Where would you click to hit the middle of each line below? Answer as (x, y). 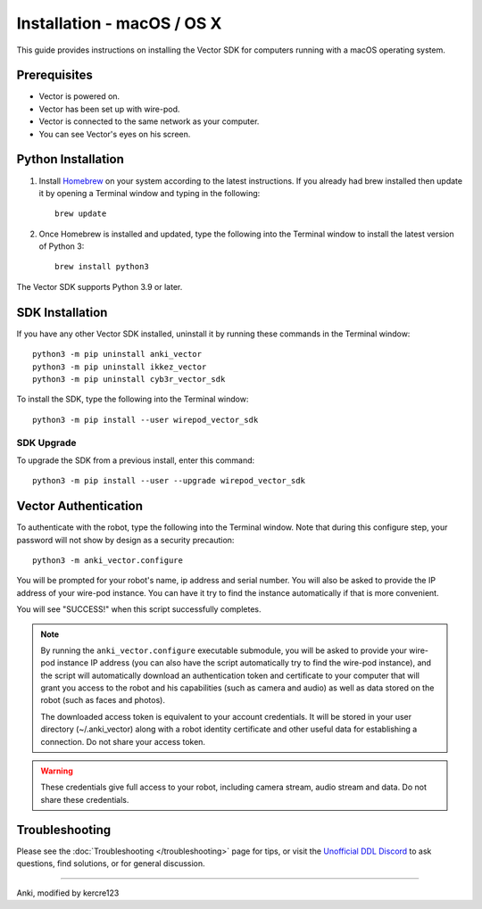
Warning (57, 771)
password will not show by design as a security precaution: (125, 540)
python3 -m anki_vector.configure (108, 560)
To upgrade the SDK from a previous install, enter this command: (136, 460)
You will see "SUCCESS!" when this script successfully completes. (139, 609)
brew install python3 (102, 267)
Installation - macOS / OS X (119, 23)
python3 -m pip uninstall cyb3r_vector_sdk (129, 379)
